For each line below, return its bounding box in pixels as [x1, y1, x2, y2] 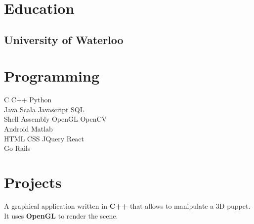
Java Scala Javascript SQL [4, 104, 85, 114]
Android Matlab [4, 124, 53, 134]
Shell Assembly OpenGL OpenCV [4, 114, 107, 124]
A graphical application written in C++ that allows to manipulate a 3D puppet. [4, 200, 251, 211]
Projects [4, 172, 62, 192]
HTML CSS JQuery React [4, 133, 85, 143]
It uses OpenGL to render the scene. [4, 210, 118, 221]
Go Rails [4, 143, 31, 153]
